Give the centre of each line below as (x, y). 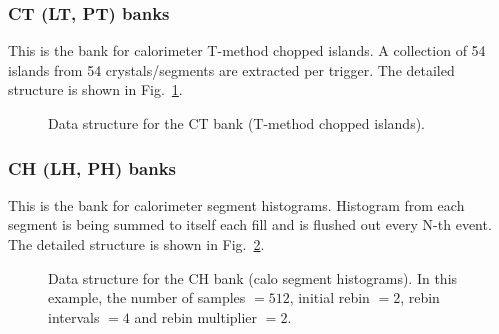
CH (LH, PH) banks (92, 167)
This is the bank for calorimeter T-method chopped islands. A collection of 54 (247, 50)
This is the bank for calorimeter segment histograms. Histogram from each (236, 204)
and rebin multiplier (196, 316)
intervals (74, 316)
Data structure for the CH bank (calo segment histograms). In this (253, 277)
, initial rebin (329, 297)
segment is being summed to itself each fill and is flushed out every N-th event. (250, 224)
